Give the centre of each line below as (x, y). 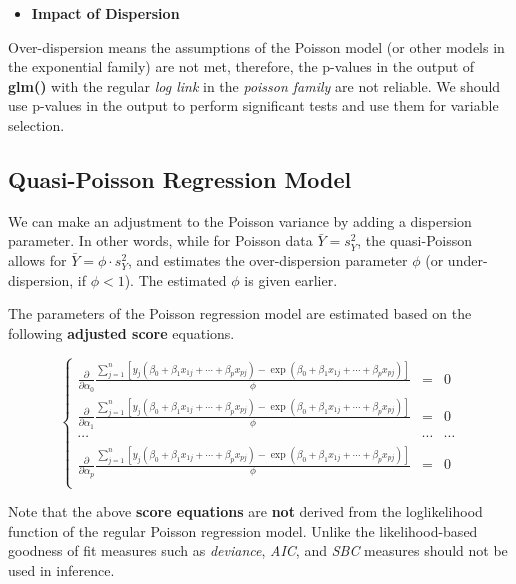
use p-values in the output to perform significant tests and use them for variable (253, 105)
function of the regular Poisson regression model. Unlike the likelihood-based (243, 530)
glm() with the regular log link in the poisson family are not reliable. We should (254, 85)
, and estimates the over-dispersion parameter (267, 259)
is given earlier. (291, 279)
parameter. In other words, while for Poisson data (160, 240)
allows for (37, 259)
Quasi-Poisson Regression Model (180, 178)
